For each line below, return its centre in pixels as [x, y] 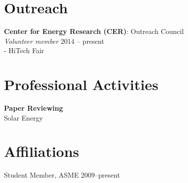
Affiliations [42, 151]
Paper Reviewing [34, 108]
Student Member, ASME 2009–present [62, 175]
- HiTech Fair [24, 50]
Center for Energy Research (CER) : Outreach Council [94, 31]
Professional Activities [81, 84]
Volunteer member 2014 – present [54, 41]
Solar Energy [24, 117]
